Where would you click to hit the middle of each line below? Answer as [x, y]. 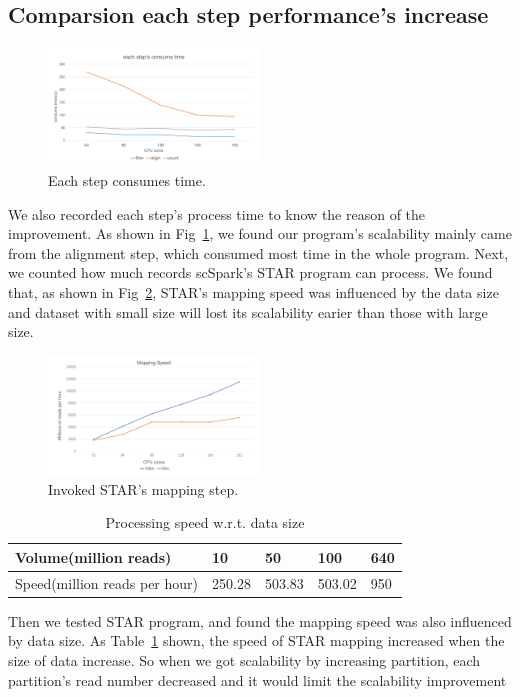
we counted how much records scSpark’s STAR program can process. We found [250, 272]
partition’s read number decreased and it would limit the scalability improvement [257, 679]
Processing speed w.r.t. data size [205, 522]
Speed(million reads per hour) [107, 582]
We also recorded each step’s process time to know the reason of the [217, 213]
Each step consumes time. [127, 180]
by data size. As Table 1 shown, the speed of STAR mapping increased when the [256, 640]
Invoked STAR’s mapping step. [143, 488]
